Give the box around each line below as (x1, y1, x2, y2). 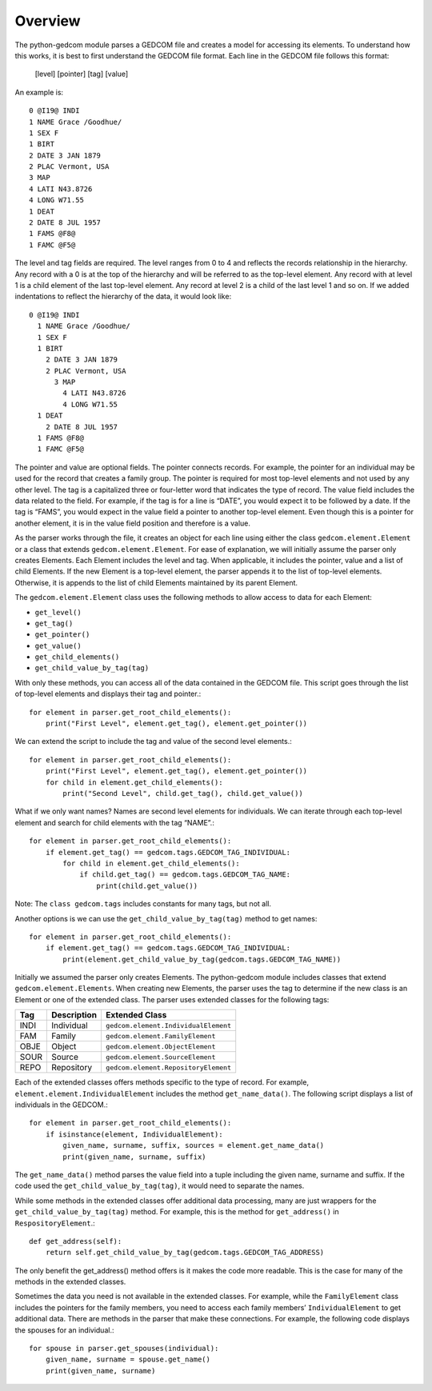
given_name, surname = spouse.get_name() (45, 1355, 211, 1364)
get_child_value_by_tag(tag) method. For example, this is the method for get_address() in (14, 1207, 339, 1217)
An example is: (14, 87, 64, 97)
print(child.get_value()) (96, 881, 198, 890)
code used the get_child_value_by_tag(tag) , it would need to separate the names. (14, 1181, 305, 1191)
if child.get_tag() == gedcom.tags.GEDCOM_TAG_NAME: (79, 870, 291, 879)
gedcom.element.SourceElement (105, 1053, 216, 1061)
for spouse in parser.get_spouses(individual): (29, 1344, 219, 1353)
